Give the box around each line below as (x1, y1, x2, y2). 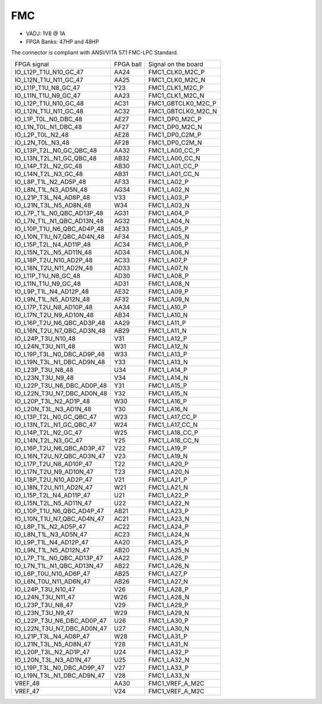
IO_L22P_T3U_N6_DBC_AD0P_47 (14, 616, 107, 625)
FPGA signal (14, 60, 49, 68)
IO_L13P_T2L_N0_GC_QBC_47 (14, 413, 97, 421)
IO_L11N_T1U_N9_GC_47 (14, 91, 80, 100)
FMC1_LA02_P (148, 177, 189, 186)
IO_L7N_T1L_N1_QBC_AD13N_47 (14, 561, 104, 570)
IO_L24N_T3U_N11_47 (14, 593, 75, 601)
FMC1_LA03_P (148, 193, 189, 201)
